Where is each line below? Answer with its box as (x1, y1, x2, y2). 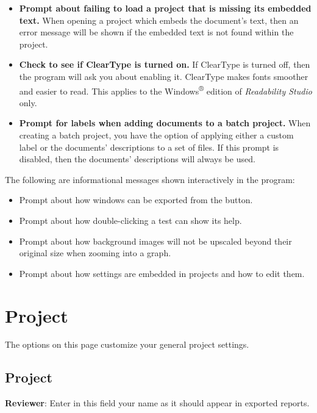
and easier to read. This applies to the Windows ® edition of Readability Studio (19, 82, 312, 97)
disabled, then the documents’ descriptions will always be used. (19, 153, 255, 165)
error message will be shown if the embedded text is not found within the (19, 26, 294, 38)
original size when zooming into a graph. (19, 246, 171, 259)
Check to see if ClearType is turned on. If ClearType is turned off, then (19, 58, 310, 71)
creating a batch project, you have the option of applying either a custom (19, 129, 294, 141)
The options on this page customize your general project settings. (5, 338, 249, 351)
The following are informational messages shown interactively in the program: (5, 173, 295, 185)
